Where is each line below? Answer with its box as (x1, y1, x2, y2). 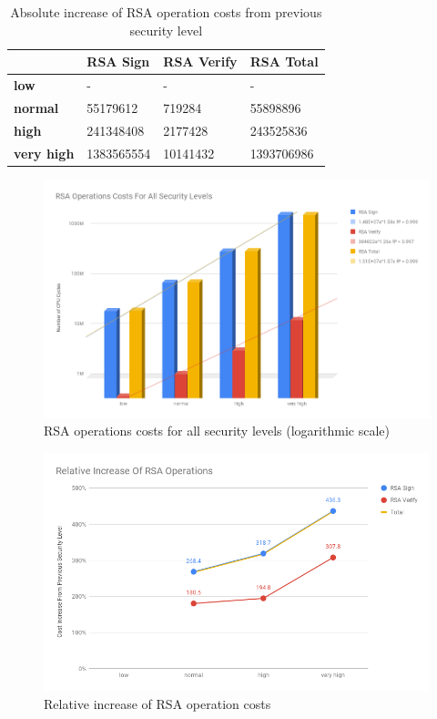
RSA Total (249, 52, 319, 71)
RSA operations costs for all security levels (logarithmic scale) (44, 421, 390, 440)
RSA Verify (163, 52, 238, 71)
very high (14, 143, 75, 162)
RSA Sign (86, 52, 150, 71)
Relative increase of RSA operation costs (44, 694, 271, 714)
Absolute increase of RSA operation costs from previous (10, 3, 322, 21)
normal (14, 98, 59, 117)
